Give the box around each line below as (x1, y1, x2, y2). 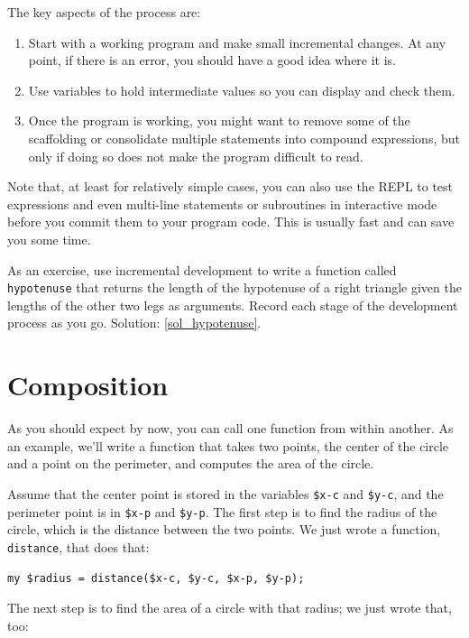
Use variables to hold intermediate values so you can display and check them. (28, 80, 455, 99)
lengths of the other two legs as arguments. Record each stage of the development (7, 295, 458, 314)
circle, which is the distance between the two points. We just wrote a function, (7, 520, 441, 539)
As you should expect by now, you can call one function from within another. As (7, 419, 454, 438)
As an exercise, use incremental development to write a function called (7, 260, 397, 279)
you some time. (7, 229, 91, 248)
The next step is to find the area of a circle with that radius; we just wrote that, (7, 598, 452, 617)
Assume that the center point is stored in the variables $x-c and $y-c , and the (7, 484, 444, 503)
